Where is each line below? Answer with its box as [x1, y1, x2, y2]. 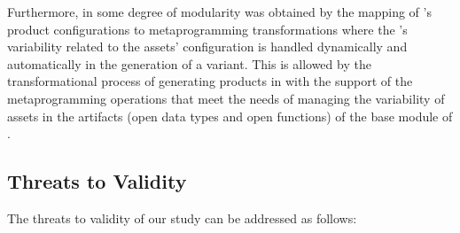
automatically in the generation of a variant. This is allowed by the [7, 54, 371, 73]
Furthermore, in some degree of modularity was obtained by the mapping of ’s [7, 3, 432, 20]
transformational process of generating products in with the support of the [7, 72, 413, 90]
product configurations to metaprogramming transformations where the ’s [7, 19, 408, 38]
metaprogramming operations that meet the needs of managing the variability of [7, 89, 445, 107]
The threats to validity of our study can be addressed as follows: [7, 208, 357, 227]
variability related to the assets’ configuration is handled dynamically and [7, 37, 408, 56]
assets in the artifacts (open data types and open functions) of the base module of [7, 106, 453, 125]
